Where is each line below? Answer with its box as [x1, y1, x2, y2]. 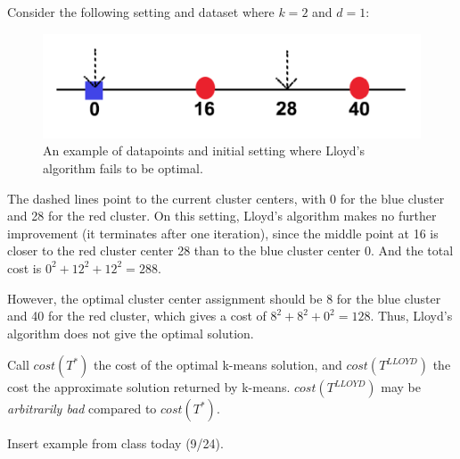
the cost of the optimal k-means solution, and [94, 355, 342, 374]
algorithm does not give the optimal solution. [7, 323, 254, 342]
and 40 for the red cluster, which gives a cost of [7, 306, 267, 325]
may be [381, 378, 421, 396]
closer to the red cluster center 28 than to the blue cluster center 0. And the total [7, 241, 454, 260]
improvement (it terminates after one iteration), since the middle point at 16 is [7, 223, 439, 242]
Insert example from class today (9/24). [7, 434, 224, 453]
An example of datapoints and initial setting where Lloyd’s [43, 141, 365, 160]
